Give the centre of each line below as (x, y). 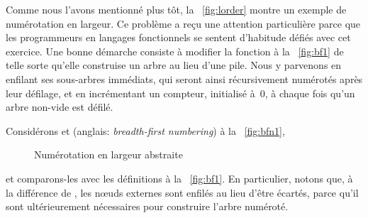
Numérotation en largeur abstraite (108, 154)
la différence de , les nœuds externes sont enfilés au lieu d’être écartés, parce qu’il (182, 192)
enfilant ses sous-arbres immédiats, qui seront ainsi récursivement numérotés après (184, 78)
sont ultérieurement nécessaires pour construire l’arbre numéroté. (147, 206)
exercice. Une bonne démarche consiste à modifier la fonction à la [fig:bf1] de (175, 51)
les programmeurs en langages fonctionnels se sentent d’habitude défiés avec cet (178, 37)
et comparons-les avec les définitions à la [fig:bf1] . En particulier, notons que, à (179, 178)
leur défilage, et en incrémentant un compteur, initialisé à (130, 93)
